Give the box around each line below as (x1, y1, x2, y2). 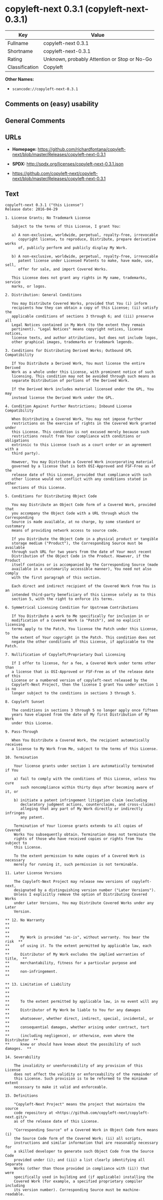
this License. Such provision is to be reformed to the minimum (14, 1076, 147, 1081)
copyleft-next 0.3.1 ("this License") (5, 203, 84, 208)
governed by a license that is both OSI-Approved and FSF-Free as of (11, 464, 156, 469)
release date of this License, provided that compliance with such (11, 472, 152, 478)
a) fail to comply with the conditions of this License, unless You (14, 777, 156, 782)
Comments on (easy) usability (5, 100, 99, 108)
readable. (5, 1192, 25, 1197)
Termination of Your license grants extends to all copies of (14, 824, 143, 829)
